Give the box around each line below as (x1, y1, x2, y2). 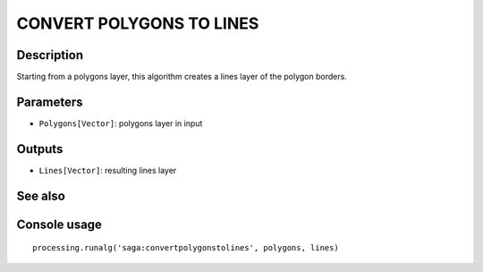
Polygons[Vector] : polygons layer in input (38, 117, 203, 129)
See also (16, 188, 66, 203)
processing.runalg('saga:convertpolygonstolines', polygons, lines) (32, 242, 339, 253)
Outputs (16, 141, 64, 157)
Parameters (16, 94, 83, 109)
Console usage (16, 217, 103, 232)
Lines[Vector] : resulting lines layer (38, 165, 177, 175)
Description (16, 47, 84, 63)
